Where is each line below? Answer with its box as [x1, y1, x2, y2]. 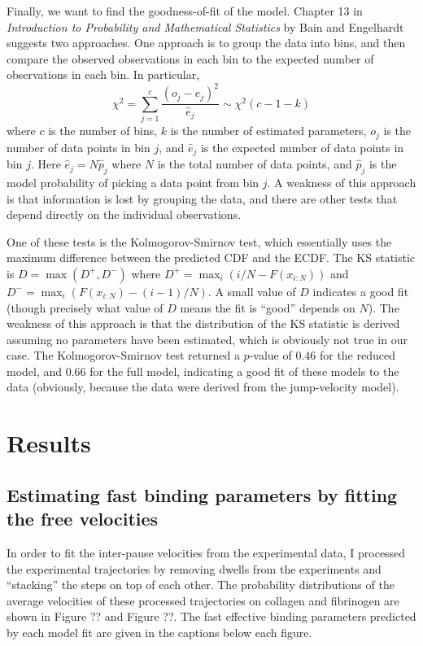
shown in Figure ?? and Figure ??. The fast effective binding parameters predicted [7, 608, 416, 625]
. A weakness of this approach [267, 173, 416, 190]
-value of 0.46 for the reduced [249, 347, 395, 364]
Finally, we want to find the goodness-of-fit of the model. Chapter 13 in [7, 2, 363, 19]
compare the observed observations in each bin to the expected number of [7, 50, 374, 67]
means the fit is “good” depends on [180, 299, 355, 316]
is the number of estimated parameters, [170, 122, 367, 139]
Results [7, 426, 91, 460]
